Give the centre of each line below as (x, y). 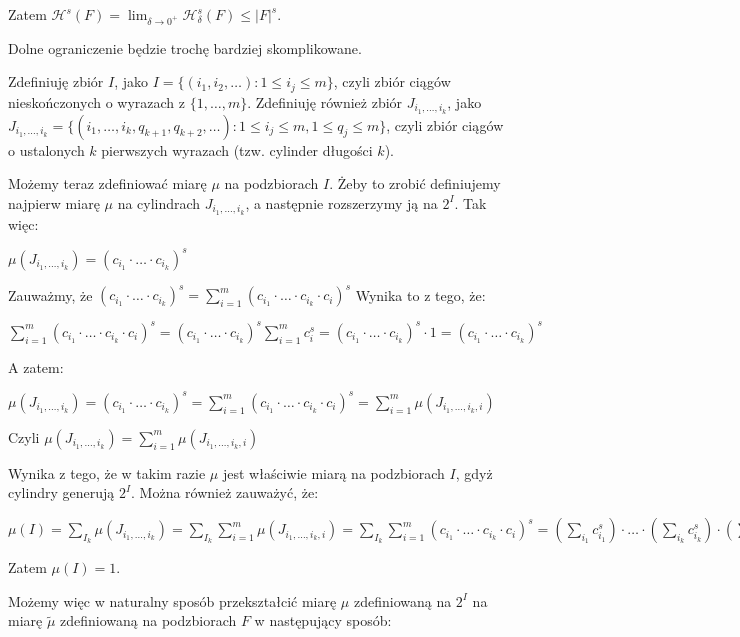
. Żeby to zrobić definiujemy (415, 183)
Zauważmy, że (50, 294)
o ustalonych (46, 149)
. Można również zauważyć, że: (225, 492)
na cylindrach (159, 202)
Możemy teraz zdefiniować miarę (107, 183)
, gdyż (474, 472)
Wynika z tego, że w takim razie (107, 472)
